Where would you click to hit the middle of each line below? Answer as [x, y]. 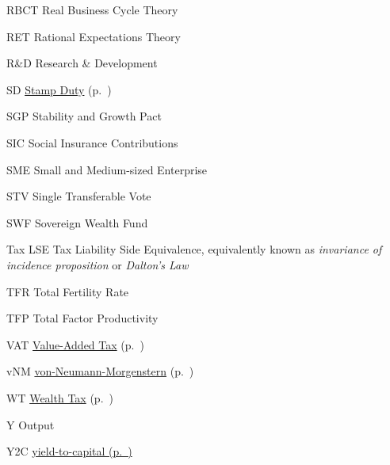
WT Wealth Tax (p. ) [60, 397]
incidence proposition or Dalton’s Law [97, 264]
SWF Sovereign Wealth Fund [77, 222]
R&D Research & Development [82, 63]
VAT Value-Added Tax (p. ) [75, 344]
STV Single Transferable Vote [79, 196]
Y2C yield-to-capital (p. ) [69, 451]
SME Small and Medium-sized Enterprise [107, 169]
